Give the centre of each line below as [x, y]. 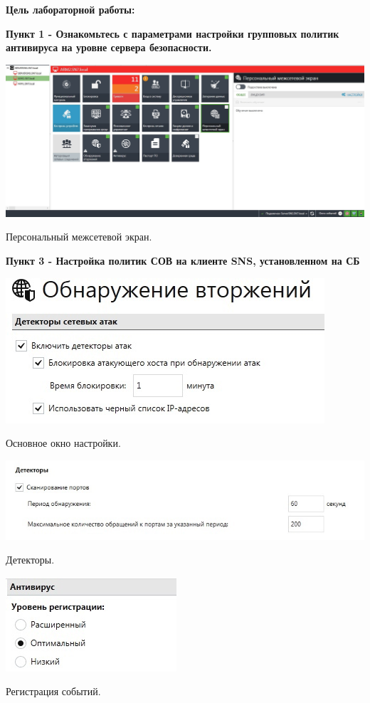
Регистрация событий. [53, 691]
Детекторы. [30, 560]
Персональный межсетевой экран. [79, 237]
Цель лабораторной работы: [70, 9]
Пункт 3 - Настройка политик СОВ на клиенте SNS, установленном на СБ [183, 261]
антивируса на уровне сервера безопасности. [109, 47]
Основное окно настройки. [63, 443]
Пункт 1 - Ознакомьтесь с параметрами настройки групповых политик [173, 33]
